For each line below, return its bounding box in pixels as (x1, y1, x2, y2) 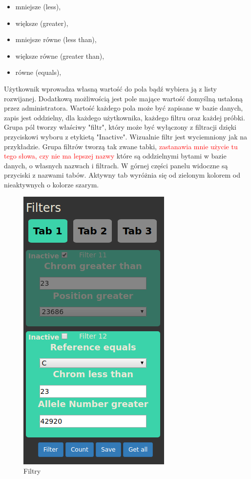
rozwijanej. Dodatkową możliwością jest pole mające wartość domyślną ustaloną (4, 93, 243, 103)
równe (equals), (15, 67, 62, 77)
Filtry (23, 466, 41, 476)
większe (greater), (15, 18, 68, 28)
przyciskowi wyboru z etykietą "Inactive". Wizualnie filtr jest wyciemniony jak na (4, 131, 248, 141)
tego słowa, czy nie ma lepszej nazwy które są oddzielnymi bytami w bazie (4, 151, 227, 161)
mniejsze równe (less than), (15, 34, 97, 45)
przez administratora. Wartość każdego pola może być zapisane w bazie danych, (4, 103, 243, 113)
